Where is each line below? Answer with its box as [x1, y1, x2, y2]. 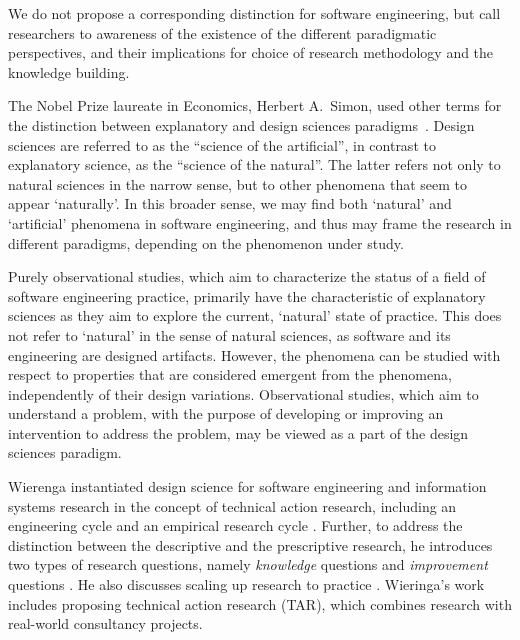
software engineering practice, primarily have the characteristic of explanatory [8, 285, 486, 306]
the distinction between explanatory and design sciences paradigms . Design [8, 114, 475, 135]
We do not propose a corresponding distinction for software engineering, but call [8, 3, 501, 23]
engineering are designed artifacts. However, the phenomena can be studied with [8, 344, 501, 365]
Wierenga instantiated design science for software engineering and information [8, 476, 487, 497]
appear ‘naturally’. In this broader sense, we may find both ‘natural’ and [8, 193, 452, 214]
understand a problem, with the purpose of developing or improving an [8, 403, 444, 424]
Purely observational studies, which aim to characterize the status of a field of [8, 266, 486, 287]
